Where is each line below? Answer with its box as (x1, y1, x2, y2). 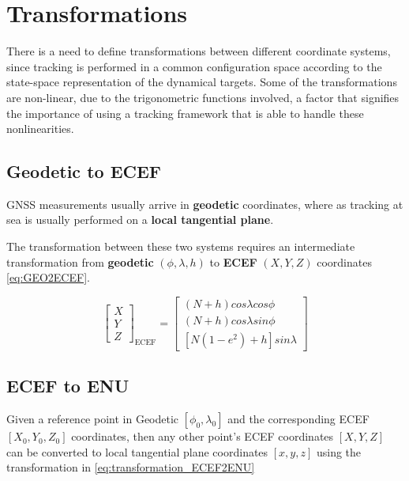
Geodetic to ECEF (6, 159, 162, 184)
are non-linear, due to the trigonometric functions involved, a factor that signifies (6, 89, 400, 105)
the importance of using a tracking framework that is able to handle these (6, 104, 364, 121)
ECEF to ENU (6, 373, 129, 398)
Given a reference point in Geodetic (6, 411, 179, 427)
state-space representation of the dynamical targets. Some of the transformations (6, 74, 397, 90)
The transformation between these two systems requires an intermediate (6, 238, 355, 255)
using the (316, 443, 362, 460)
